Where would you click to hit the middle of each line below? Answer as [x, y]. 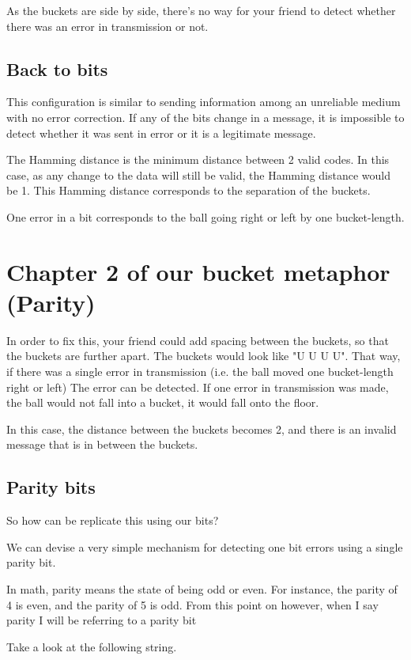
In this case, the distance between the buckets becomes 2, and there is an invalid [202, 429]
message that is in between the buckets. [102, 444]
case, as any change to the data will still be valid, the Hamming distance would [198, 174]
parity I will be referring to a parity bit [102, 620]
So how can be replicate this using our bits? [113, 520]
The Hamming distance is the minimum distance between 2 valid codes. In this [198, 159]
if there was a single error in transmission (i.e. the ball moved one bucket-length [200, 372]
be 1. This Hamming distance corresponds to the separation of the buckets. [189, 190]
